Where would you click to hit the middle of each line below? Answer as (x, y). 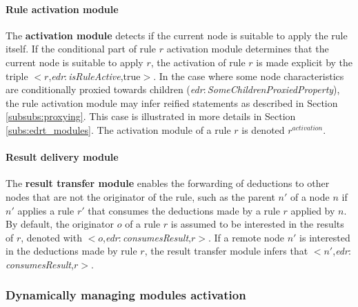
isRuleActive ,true (105, 76)
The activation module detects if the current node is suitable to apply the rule (177, 35)
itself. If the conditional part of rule (81, 49)
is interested (325, 237)
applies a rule (46, 210)
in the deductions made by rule (71, 251)
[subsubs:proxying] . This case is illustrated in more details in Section (151, 116)
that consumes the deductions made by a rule (184, 210)
